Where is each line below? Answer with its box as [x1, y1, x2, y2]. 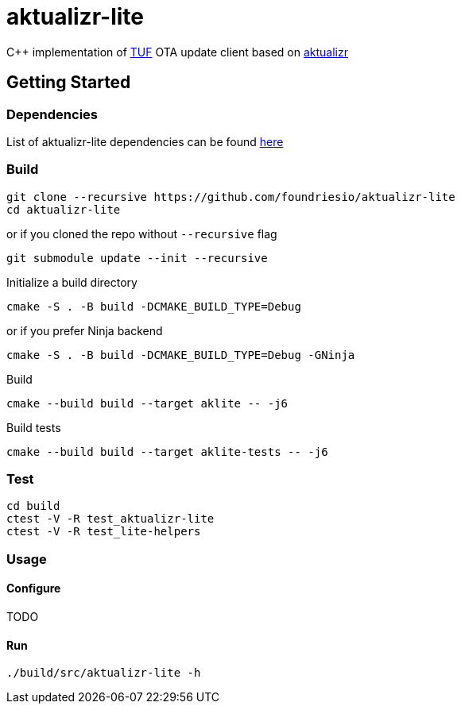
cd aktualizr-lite [6, 203, 121, 216]
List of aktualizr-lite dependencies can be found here [6, 134, 284, 149]
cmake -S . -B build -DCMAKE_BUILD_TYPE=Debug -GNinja [6, 348, 355, 361]
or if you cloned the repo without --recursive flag [6, 226, 277, 241]
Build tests [6, 420, 61, 434]
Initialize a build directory [6, 275, 138, 289]
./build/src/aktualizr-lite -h [6, 666, 201, 680]
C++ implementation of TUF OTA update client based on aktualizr [6, 44, 349, 59]
